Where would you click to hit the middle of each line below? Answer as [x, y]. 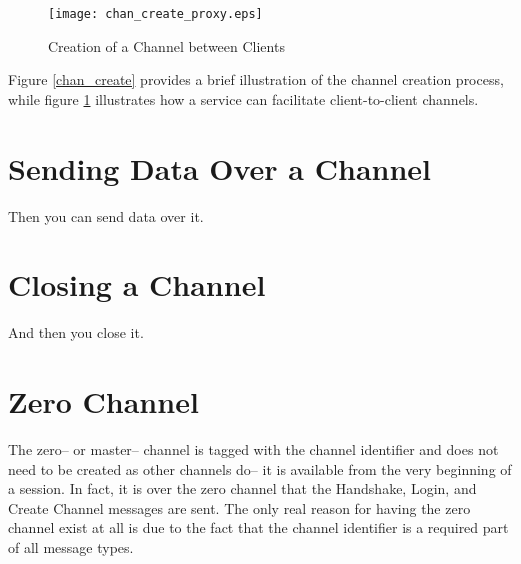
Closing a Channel [137, 284]
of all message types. [71, 546]
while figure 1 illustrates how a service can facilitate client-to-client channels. [243, 98]
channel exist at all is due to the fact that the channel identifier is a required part [258, 527]
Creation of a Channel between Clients [166, 45]
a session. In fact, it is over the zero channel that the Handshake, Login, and [242, 488]
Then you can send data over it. [106, 215]
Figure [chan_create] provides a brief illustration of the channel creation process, [256, 79]
